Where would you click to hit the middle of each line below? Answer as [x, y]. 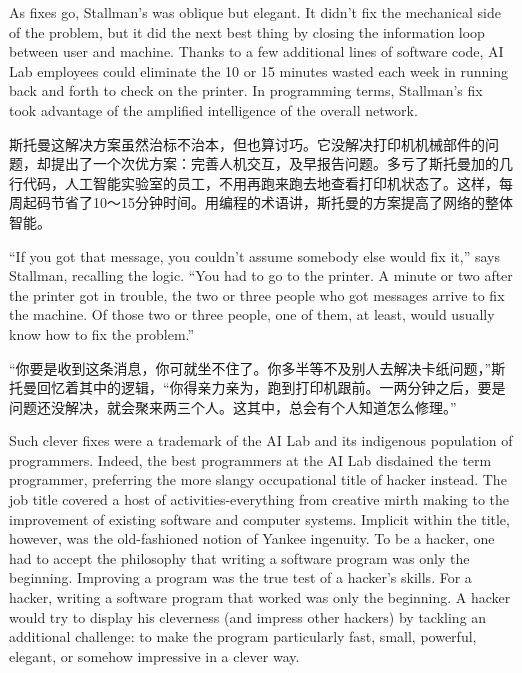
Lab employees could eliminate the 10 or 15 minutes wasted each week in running [258, 70]
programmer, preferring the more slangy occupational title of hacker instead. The [258, 479]
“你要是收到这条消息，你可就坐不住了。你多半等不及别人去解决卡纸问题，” [250, 367]
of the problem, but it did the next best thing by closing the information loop [247, 31]
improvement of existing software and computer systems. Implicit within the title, [259, 518]
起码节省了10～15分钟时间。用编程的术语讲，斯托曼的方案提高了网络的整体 [267, 202]
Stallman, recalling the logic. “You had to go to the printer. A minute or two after [261, 275]
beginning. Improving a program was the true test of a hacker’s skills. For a [240, 577]
